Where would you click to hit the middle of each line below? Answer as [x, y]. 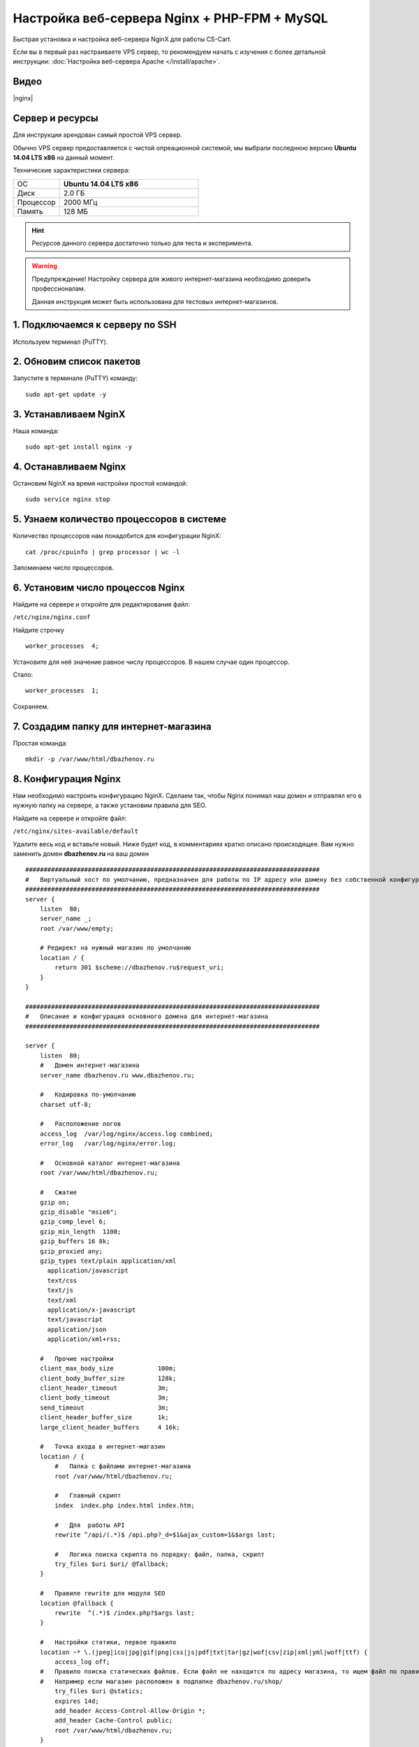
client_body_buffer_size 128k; [108, 1378]
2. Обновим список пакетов [77, 362]
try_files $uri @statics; [99, 1691]
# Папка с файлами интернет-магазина [123, 1466]
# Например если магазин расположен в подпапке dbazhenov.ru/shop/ [161, 1681]
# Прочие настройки [77, 1358]
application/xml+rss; [84, 1339]
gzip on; [54, 1202]
